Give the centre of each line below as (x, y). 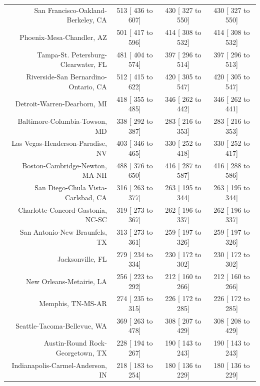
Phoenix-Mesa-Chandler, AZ (63, 37)
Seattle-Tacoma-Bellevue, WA (61, 325)
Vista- (97, 188)
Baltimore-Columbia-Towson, (62, 121)
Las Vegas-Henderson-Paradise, (59, 143)
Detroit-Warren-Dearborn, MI (61, 104)
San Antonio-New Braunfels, (63, 232)
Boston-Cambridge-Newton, (64, 165)
